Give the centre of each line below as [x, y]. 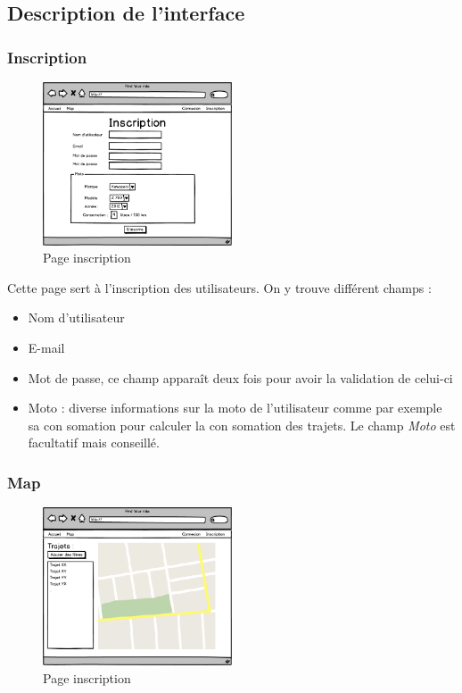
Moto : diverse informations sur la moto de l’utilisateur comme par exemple [235, 408]
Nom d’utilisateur [76, 317]
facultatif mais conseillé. [94, 443]
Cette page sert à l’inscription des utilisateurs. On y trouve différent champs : [219, 287]
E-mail [46, 348]
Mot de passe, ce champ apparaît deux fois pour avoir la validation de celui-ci [240, 377]
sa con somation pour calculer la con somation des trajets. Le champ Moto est [242, 425]
